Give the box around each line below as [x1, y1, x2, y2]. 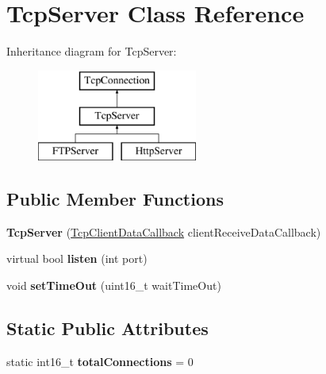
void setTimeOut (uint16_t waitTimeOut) [6, 277, 221, 294]
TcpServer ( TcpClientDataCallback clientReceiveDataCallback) [6, 223, 321, 240]
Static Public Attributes [6, 316, 209, 341]
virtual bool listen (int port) [6, 250, 148, 267]
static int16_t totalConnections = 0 [6, 353, 194, 369]
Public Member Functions [6, 187, 224, 211]
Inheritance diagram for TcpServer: [6, 43, 177, 60]
